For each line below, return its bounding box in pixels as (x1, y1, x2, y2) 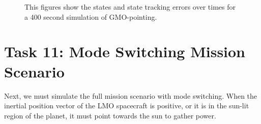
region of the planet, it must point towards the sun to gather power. (4, 110, 216, 120)
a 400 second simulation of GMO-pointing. (24, 11, 157, 22)
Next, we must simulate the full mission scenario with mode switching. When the (4, 90, 257, 101)
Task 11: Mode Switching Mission (4, 41, 246, 62)
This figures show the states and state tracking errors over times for (24, 2, 236, 12)
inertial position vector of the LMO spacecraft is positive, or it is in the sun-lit (4, 100, 249, 111)
